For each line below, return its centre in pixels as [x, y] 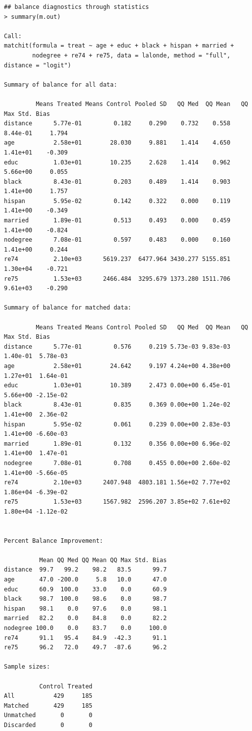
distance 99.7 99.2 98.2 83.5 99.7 [85, 570]
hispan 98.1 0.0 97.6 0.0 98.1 [85, 608]
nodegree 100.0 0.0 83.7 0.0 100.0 [85, 628]
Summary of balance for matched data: [68, 308]
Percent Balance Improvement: [54, 541]
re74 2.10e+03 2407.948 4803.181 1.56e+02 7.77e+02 [117, 483]
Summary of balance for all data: [61, 84]
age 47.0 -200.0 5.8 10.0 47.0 [85, 580]
